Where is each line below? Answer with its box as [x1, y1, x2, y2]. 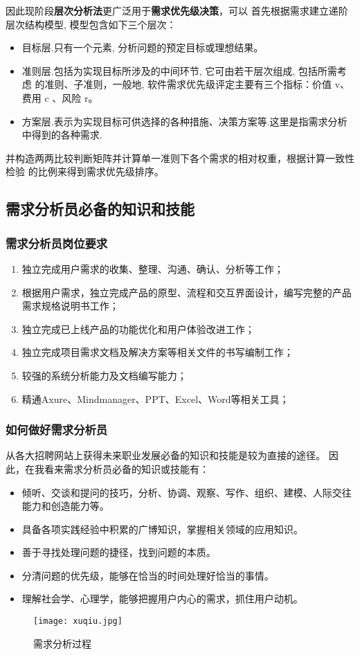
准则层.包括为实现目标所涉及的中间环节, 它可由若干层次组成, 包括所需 [21, 63, 337, 78]
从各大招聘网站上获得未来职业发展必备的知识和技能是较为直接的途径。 [6, 448, 325, 463]
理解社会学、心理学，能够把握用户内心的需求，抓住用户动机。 [21, 591, 303, 606]
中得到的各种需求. [21, 127, 102, 142]
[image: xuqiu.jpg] [33, 616, 123, 627]
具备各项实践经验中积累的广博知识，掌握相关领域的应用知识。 [21, 521, 303, 536]
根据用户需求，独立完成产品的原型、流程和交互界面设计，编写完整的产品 [21, 285, 352, 299]
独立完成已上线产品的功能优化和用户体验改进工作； [21, 321, 255, 336]
